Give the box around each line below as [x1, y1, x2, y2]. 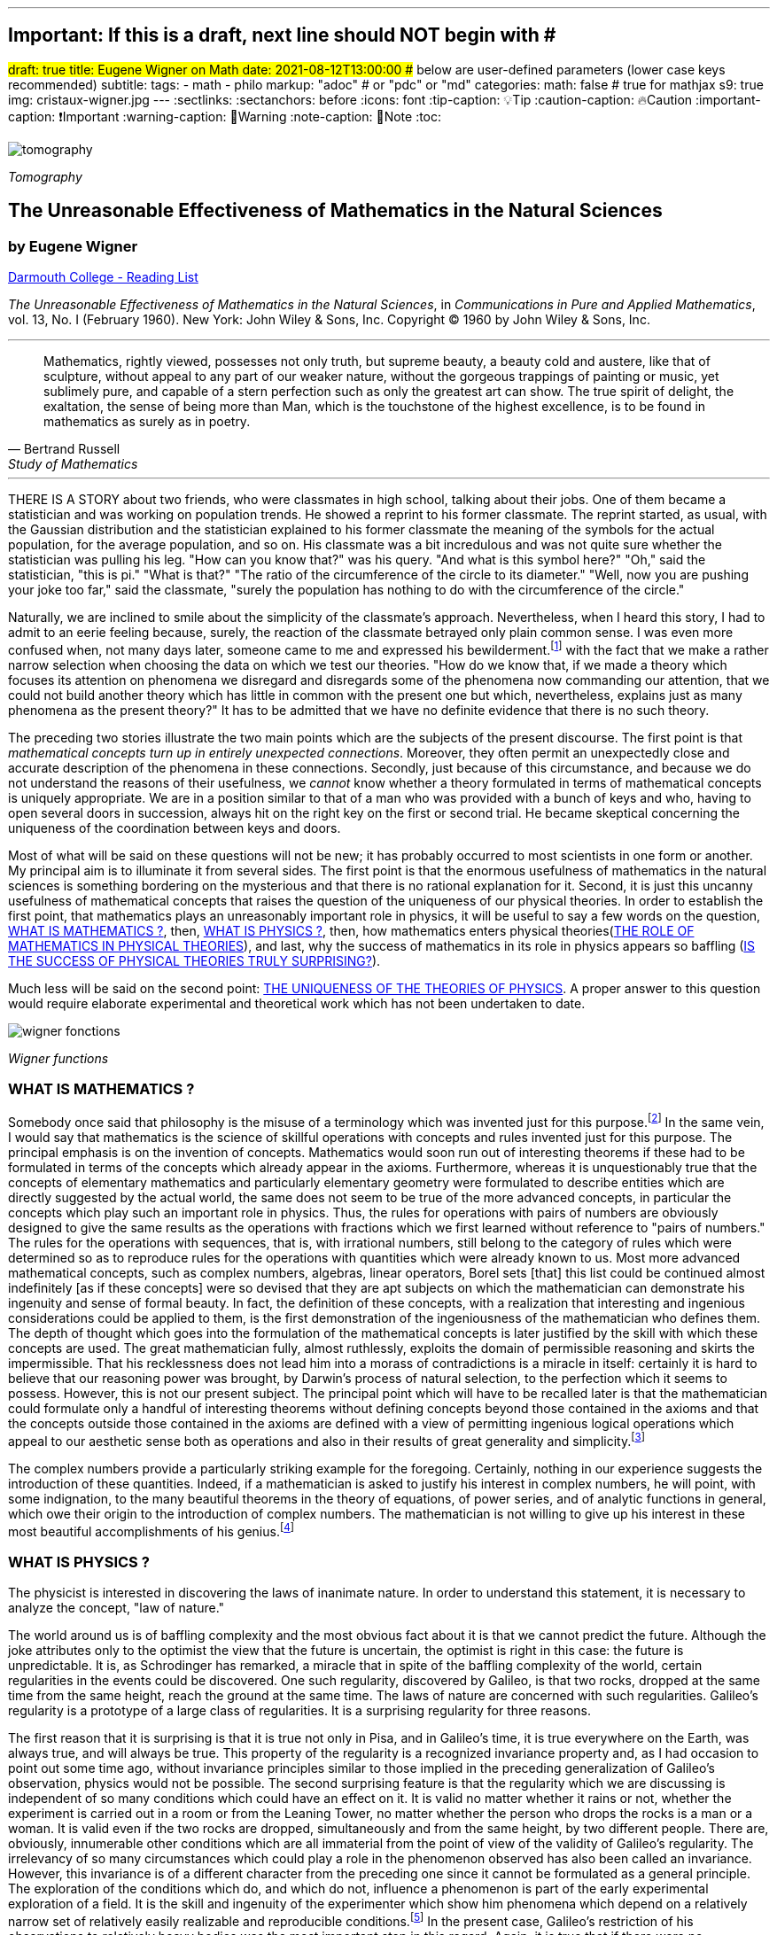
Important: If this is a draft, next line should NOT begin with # [8, 24, 556, 47]
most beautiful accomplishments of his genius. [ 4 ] [8, 1520, 295, 1539]
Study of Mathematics [8, 456, 138, 472]
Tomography [8, 168, 82, 184]
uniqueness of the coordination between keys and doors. [8, 820, 341, 835]
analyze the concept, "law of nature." [8, 1600, 225, 1616]
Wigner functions [8, 1050, 109, 1066]
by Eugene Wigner [8, 237, 138, 255]
